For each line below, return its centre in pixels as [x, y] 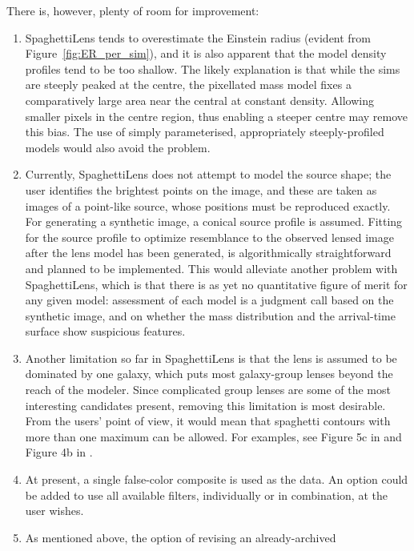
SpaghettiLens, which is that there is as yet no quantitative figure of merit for [216, 284]
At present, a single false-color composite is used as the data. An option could [217, 479]
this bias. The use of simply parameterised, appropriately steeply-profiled [205, 132]
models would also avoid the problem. [118, 147]
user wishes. [54, 511]
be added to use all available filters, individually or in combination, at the [206, 495]
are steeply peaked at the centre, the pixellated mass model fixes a [188, 84]
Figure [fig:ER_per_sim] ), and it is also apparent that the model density [206, 53]
